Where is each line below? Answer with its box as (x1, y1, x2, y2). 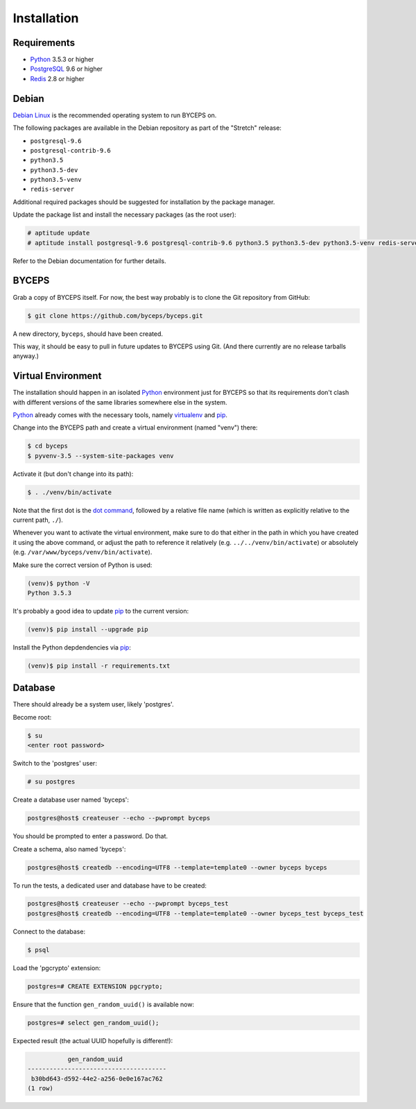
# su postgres (27, 778, 76, 786)
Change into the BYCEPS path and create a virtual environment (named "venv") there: (12, 423, 258, 432)
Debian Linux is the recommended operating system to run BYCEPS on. (12, 111, 217, 119)
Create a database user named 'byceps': (12, 795, 130, 804)
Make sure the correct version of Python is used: (12, 561, 153, 569)
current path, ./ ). (12, 516, 64, 524)
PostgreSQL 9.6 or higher (30, 65, 103, 73)
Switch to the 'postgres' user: (12, 759, 97, 768)
